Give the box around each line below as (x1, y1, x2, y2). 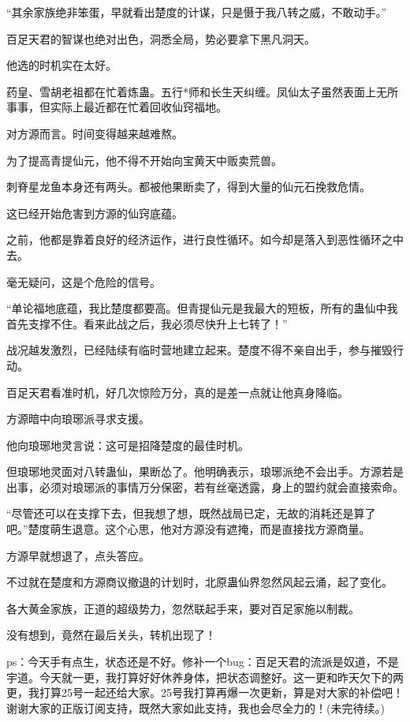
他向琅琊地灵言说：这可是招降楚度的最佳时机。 (6, 436, 249, 453)
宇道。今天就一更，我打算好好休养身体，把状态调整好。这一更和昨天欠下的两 (6, 668, 404, 685)
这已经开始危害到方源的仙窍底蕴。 (6, 204, 183, 221)
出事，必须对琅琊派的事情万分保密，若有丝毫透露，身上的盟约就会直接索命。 (6, 478, 404, 495)
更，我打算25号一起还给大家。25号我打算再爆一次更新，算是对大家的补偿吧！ (6, 684, 404, 701)
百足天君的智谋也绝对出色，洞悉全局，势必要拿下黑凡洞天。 (6, 30, 315, 47)
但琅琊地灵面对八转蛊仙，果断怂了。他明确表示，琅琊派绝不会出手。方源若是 (6, 463, 404, 480)
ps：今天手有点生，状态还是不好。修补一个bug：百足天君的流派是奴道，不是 (6, 653, 399, 670)
